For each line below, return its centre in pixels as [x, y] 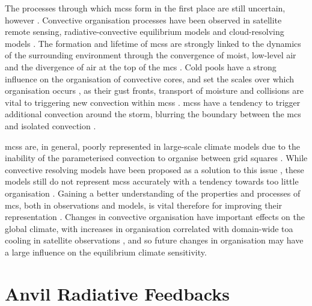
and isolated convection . [50, 125]
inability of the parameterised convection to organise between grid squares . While [156, 158]
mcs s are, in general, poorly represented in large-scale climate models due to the [152, 146]
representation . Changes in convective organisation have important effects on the [155, 217]
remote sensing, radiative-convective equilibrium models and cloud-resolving [145, 32]
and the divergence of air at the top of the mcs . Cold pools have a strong [141, 66]
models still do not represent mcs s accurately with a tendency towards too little [152, 181]
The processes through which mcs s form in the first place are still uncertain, [145, 8]
